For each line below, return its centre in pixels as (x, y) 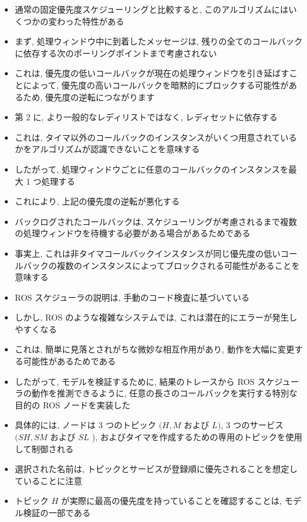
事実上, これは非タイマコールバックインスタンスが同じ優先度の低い (147, 253)
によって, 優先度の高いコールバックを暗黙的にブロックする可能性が (156, 84)
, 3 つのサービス (252, 425)
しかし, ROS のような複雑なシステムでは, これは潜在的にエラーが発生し (156, 317)
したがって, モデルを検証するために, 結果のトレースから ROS (135, 381)
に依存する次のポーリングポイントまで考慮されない (116, 53)
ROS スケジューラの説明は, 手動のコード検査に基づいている (132, 297)
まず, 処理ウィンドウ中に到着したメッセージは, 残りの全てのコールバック (159, 41)
